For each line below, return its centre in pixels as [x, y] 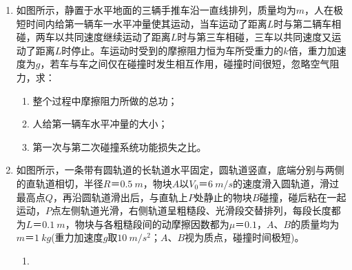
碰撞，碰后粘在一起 [303, 197]
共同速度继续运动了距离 [117, 37]
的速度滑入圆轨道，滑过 [286, 183]
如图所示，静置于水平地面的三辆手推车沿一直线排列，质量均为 [156, 10]
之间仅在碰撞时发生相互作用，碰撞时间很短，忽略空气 [209, 64]
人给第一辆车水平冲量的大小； [100, 124]
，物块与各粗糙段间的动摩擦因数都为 [147, 224]
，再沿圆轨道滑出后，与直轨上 [120, 197]
